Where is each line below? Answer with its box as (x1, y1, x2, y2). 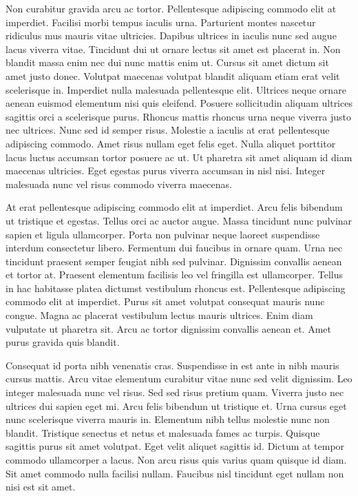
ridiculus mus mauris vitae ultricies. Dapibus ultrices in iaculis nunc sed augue (6, 28, 337, 43)
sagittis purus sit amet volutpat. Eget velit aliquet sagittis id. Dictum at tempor (6, 439, 345, 453)
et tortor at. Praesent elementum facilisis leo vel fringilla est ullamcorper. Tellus (6, 267, 344, 282)
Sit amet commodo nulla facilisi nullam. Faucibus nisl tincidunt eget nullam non (6, 466, 344, 480)
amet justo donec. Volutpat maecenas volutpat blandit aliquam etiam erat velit (6, 68, 340, 83)
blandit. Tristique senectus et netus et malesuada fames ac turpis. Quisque (6, 425, 320, 440)
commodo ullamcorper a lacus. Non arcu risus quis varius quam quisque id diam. (6, 453, 347, 466)
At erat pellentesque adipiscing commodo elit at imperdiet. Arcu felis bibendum (6, 200, 343, 214)
